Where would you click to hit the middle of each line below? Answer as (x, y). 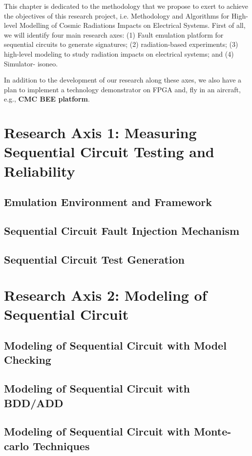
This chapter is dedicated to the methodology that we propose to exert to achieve (126, 6)
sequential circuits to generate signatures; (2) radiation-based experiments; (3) (121, 44)
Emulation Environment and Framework (108, 202)
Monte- (213, 431)
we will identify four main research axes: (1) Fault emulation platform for (114, 34)
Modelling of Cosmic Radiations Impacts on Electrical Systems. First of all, (132, 25)
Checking (28, 360)
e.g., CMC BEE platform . (47, 99)
